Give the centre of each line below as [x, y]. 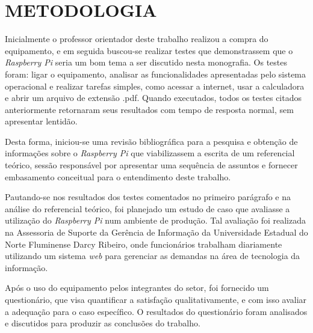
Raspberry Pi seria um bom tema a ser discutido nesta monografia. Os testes [146, 62]
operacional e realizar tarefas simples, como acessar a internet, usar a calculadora [155, 86]
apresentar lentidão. [41, 121]
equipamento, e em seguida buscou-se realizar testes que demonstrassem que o [149, 50]
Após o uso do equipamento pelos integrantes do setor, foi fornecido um [137, 288]
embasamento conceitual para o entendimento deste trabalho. [118, 176]
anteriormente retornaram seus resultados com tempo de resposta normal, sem [149, 109]
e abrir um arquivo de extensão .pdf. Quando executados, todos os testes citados [153, 98]
